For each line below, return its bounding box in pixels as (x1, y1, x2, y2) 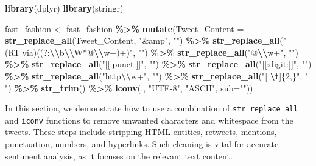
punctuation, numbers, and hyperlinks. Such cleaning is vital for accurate (5, 138, 279, 150)
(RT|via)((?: (5, 45, 50, 58)
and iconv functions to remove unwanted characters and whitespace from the (5, 113, 293, 126)
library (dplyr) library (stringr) (5, 2, 124, 14)
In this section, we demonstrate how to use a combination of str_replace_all (5, 102, 298, 115)
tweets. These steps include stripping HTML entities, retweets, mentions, (5, 125, 277, 138)
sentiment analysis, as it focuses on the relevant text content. (5, 149, 233, 162)
